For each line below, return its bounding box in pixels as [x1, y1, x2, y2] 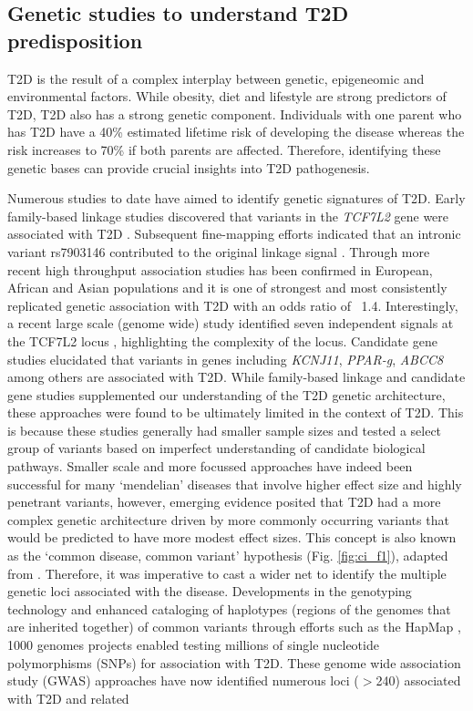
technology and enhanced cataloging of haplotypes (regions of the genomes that [7, 599, 451, 618]
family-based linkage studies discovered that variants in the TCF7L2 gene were [7, 206, 449, 225]
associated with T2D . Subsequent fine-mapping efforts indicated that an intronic [7, 224, 461, 243]
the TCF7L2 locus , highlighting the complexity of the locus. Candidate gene [7, 331, 437, 350]
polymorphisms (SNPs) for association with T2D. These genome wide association [7, 653, 461, 672]
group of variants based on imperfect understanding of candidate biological [7, 438, 426, 458]
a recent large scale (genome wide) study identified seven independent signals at [7, 314, 454, 333]
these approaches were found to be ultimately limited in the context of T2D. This [7, 403, 464, 422]
